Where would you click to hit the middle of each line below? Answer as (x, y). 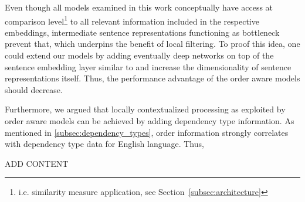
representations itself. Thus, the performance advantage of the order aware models (152, 78)
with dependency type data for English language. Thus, (104, 144)
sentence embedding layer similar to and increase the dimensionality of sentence (148, 66)
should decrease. (34, 89)
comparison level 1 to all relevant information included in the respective (132, 20)
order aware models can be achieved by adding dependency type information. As (150, 121)
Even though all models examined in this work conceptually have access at (139, 7)
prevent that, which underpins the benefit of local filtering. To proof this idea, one (152, 44)
